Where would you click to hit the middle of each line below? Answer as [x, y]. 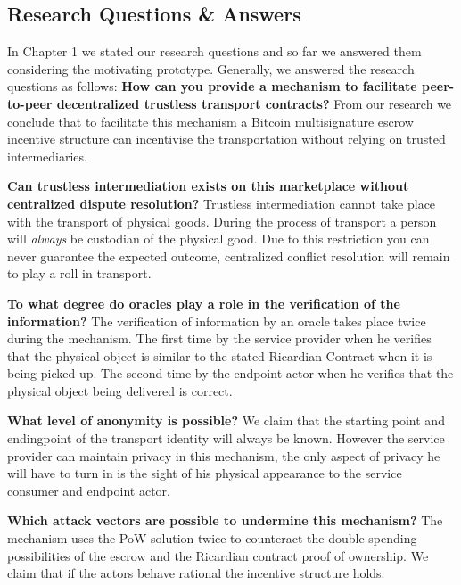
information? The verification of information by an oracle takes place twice [217, 321]
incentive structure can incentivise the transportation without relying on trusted [226, 139]
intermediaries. [47, 156]
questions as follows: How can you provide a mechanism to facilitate [212, 86]
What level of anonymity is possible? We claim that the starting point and [226, 420]
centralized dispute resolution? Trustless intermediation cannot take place [222, 203]
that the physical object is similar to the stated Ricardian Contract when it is [220, 355]
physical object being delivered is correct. [120, 390]
